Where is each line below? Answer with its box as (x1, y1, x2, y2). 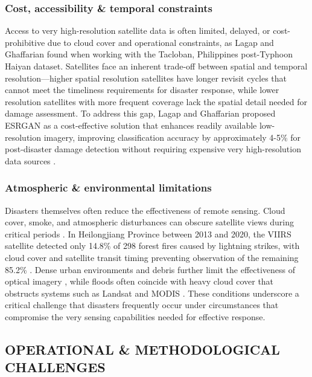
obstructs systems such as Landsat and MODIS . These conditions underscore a (5, 286, 299, 299)
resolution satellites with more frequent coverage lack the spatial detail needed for (5, 95, 307, 108)
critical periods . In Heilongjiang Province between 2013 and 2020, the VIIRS (5, 227, 291, 240)
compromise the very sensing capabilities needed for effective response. (5, 310, 266, 323)
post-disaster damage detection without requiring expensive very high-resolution (5, 143, 301, 155)
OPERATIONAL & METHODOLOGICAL (5, 340, 280, 358)
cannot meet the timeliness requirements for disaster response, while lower (5, 83, 279, 96)
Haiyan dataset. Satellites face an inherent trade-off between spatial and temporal (5, 60, 308, 72)
